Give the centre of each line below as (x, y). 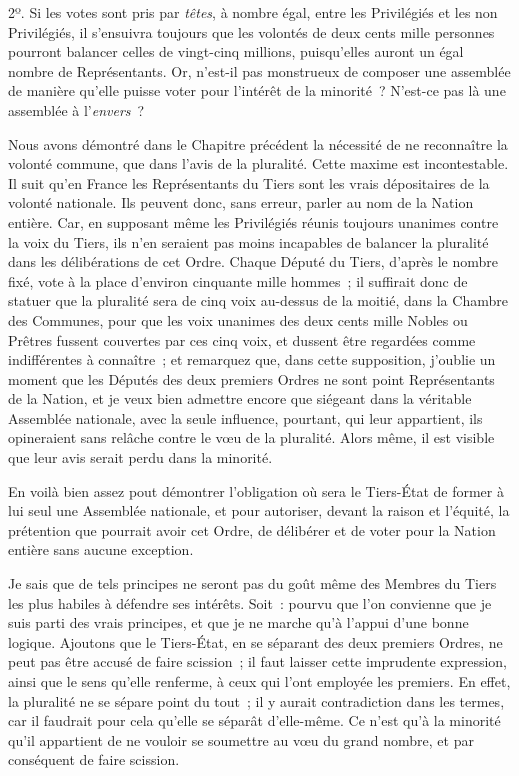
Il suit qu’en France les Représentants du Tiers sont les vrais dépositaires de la (249, 182)
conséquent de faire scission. (94, 759)
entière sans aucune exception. (101, 549)
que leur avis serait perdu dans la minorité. (140, 457)
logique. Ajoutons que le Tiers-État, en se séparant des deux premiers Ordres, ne (255, 641)
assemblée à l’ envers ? (76, 109)
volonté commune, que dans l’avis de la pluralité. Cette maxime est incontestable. (258, 163)
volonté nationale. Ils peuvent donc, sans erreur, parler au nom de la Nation (241, 202)
